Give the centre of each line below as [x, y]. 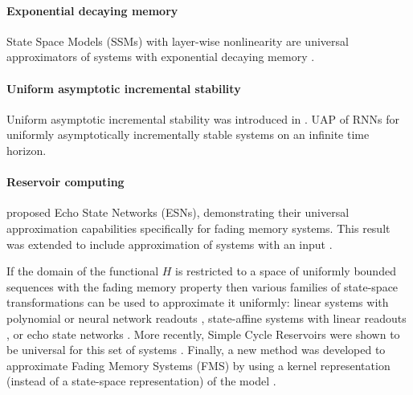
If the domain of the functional [83, 271]
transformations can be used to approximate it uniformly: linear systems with [198, 302]
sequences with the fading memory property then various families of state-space [202, 286]
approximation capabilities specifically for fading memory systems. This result [198, 228]
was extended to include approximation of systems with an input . [170, 244]
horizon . [27, 150]
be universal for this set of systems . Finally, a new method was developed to [196, 350]
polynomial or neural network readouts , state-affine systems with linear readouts [206, 318]
